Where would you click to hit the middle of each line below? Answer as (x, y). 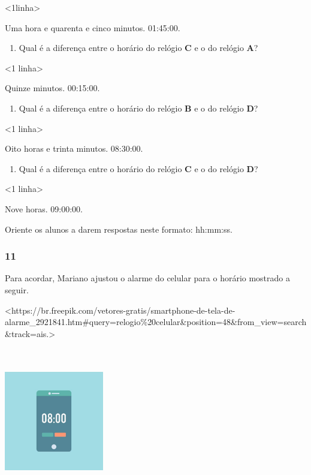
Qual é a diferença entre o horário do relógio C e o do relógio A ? (138, 48)
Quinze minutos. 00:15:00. (52, 88)
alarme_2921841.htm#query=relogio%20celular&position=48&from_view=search (156, 322)
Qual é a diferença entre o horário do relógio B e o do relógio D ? (138, 108)
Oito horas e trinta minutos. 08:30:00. (74, 148)
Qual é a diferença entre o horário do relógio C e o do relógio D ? (138, 168)
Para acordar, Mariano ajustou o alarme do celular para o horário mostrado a (147, 278)
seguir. (17, 289)
